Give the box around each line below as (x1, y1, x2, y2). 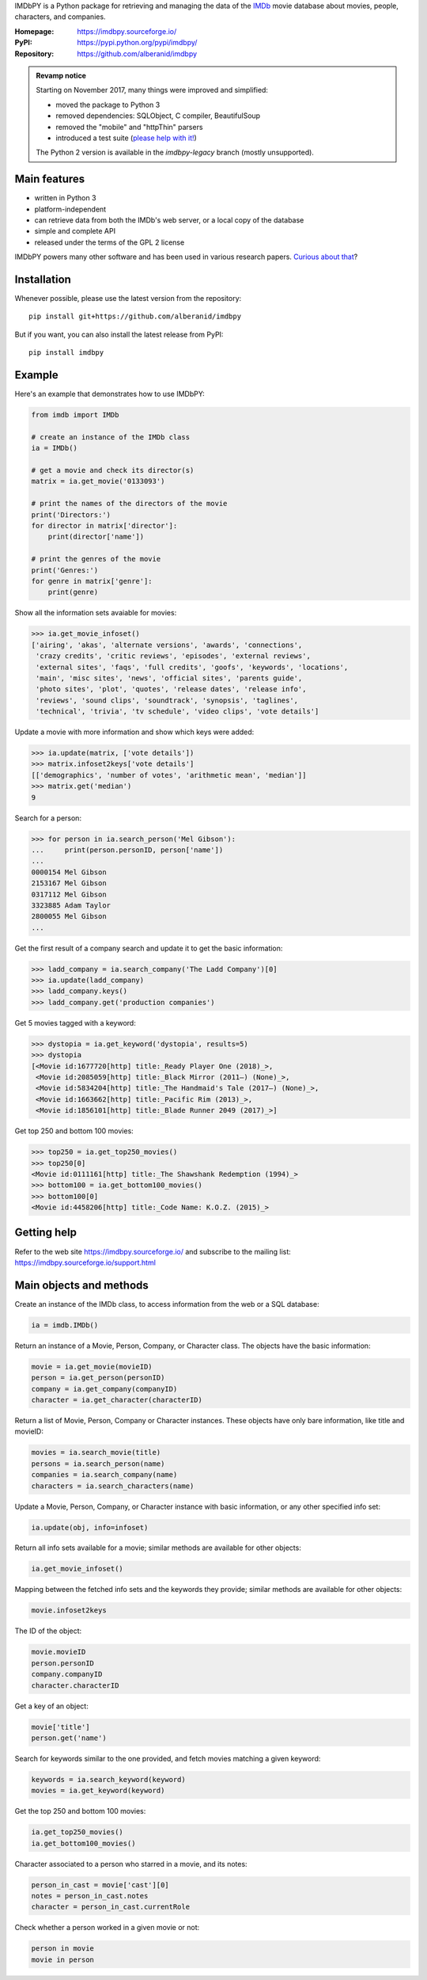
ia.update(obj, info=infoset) (31, 1523, 149, 1532)
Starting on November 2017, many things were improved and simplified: (36, 86, 269, 95)
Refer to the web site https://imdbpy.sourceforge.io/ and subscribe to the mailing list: (14, 1247, 292, 1256)
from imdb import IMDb (31, 410, 119, 420)
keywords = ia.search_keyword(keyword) (31, 1775, 186, 1784)
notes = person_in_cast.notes (31, 1891, 149, 1901)
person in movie (31, 1944, 95, 1953)
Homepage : (14, 26, 55, 36)
